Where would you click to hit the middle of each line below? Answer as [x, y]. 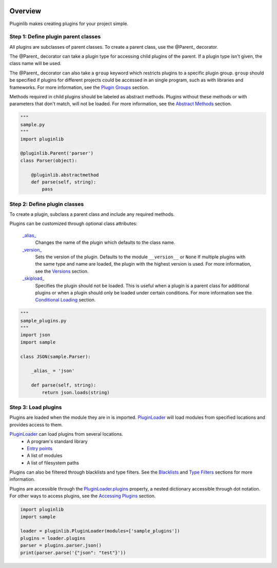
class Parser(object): [49, 160]
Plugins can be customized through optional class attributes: [74, 224]
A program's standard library [57, 441]
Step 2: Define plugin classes [47, 204]
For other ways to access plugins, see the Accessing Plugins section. [83, 496]
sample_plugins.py [43, 321]
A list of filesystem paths [53, 463]
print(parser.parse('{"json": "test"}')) [73, 553]
